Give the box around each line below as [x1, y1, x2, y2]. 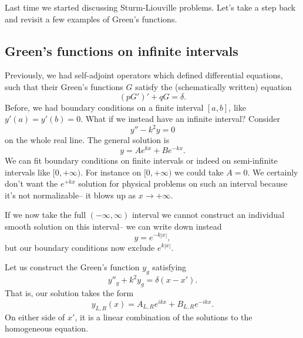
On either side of [5, 310, 65, 323]
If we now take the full [5, 208, 86, 221]
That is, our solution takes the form [5, 287, 134, 299]
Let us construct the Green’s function [5, 261, 140, 273]
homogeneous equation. [5, 322, 89, 334]
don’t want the [5, 177, 58, 190]
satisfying [152, 261, 187, 273]
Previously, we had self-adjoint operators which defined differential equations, [5, 69, 283, 81]
